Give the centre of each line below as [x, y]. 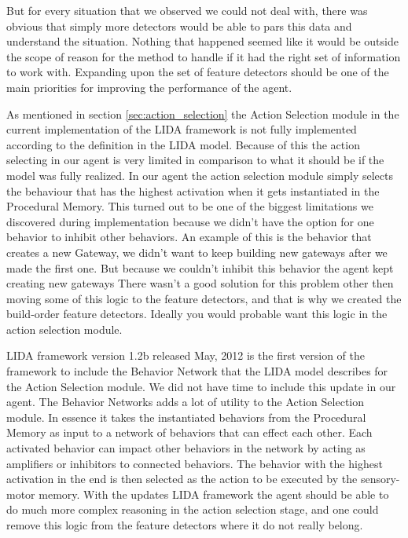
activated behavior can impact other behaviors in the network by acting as [186, 448]
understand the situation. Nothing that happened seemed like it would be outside [202, 41]
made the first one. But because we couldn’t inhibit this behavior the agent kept [200, 267]
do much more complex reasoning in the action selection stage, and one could [193, 509]
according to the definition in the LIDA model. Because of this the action [183, 144]
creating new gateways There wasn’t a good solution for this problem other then [200, 283]
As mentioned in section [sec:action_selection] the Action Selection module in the [203, 113]
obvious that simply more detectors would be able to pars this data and [179, 26]
